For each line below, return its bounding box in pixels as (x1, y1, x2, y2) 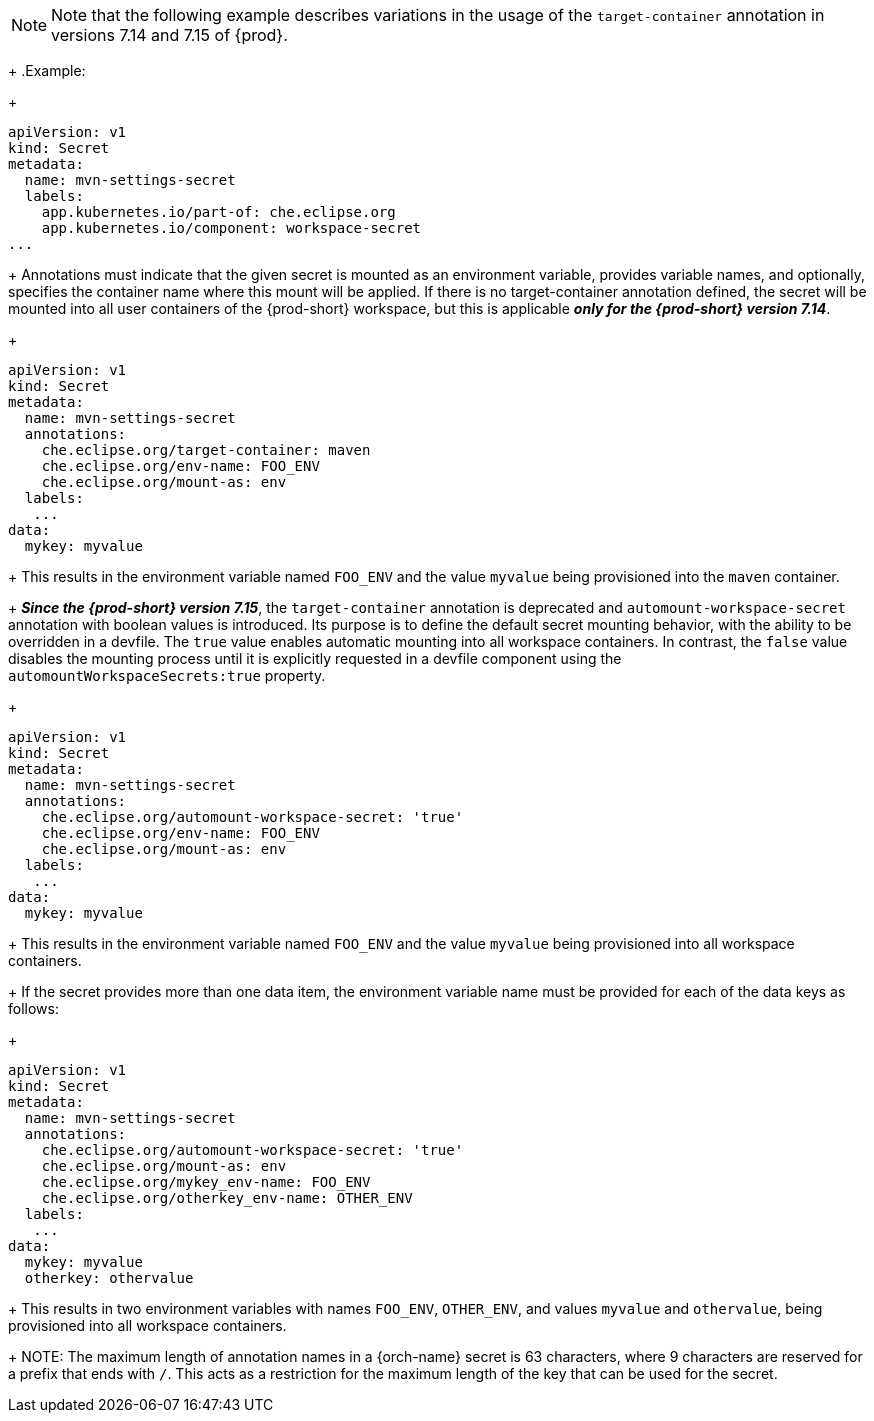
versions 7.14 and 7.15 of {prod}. (51, 25, 288, 45)
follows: (8, 1000, 59, 1017)
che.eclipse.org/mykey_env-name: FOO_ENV (41, 1174, 371, 1190)
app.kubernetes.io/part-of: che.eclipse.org (41, 204, 396, 220)
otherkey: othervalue (24, 1270, 194, 1286)
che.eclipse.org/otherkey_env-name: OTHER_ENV (41, 1190, 413, 1206)
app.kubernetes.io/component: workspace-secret (41, 220, 422, 236)
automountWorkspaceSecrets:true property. (8, 667, 326, 684)
